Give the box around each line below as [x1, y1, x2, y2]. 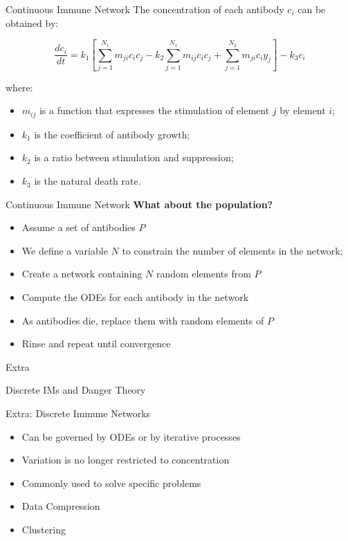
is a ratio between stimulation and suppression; [34, 150, 234, 165]
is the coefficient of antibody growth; [34, 127, 190, 141]
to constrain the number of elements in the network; [122, 243, 343, 257]
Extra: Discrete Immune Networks [6, 406, 151, 421]
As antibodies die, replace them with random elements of [21, 313, 264, 327]
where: [6, 80, 33, 94]
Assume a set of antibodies [21, 220, 136, 235]
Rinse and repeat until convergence [21, 336, 171, 351]
